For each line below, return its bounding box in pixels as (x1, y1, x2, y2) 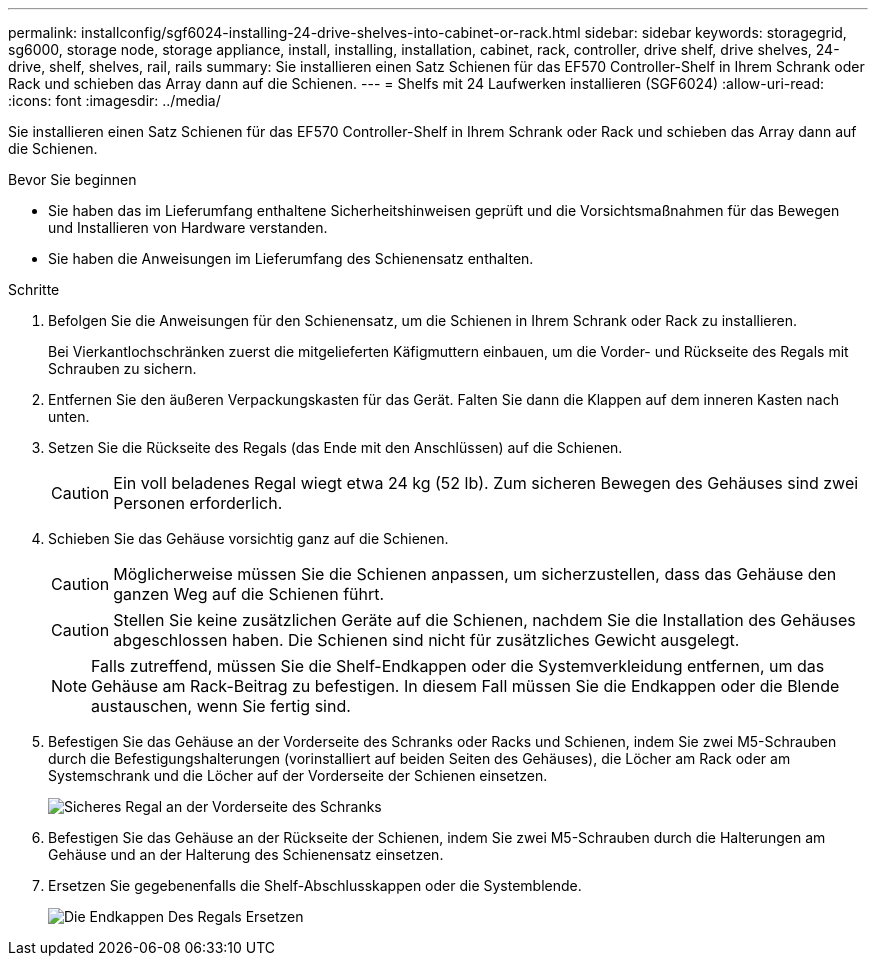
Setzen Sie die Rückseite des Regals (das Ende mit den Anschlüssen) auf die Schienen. (48, 439, 623, 456)
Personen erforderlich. (113, 493, 283, 513)
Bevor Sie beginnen (8, 171, 137, 188)
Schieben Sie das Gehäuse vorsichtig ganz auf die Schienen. (48, 530, 449, 547)
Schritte (8, 281, 60, 298)
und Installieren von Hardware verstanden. (48, 219, 328, 236)
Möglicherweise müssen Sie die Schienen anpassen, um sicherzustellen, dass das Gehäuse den (113, 564, 837, 584)
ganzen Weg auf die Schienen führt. (113, 584, 385, 604)
